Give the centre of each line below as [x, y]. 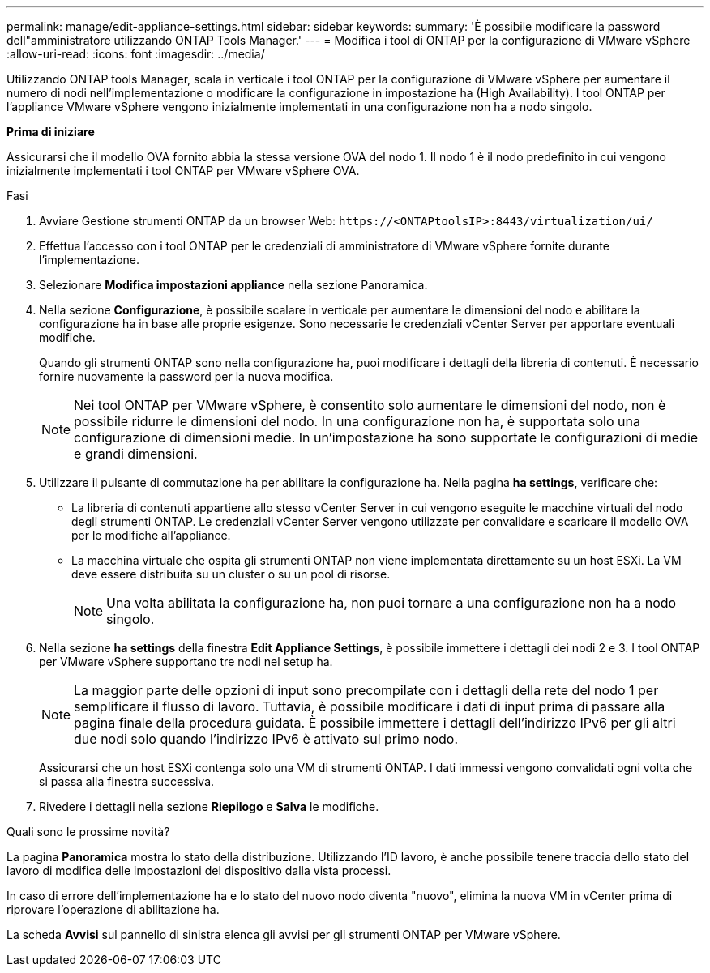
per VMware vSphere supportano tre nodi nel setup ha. [186, 661]
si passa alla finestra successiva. [127, 781]
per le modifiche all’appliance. [151, 535]
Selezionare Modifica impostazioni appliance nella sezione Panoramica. [233, 285]
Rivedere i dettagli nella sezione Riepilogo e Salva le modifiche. [209, 807]
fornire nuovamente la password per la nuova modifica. [186, 376]
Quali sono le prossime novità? [88, 832]
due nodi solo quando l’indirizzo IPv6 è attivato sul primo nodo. [266, 739]
